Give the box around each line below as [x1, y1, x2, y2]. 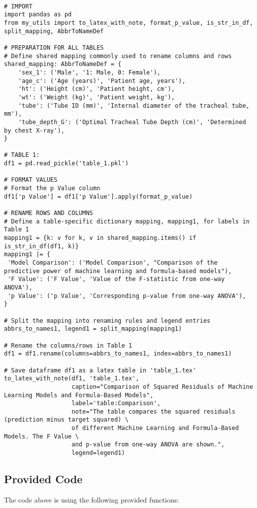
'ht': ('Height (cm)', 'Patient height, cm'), [18, 85, 175, 93]
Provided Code [4, 471, 83, 487]
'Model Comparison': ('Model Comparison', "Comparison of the [7, 259, 218, 266]
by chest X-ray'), [4, 127, 65, 134]
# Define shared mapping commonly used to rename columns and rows [4, 52, 232, 60]
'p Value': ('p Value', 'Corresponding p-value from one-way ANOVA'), [7, 292, 246, 299]
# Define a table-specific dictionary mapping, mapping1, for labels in [4, 218, 250, 225]
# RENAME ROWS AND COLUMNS [4, 210, 93, 217]
